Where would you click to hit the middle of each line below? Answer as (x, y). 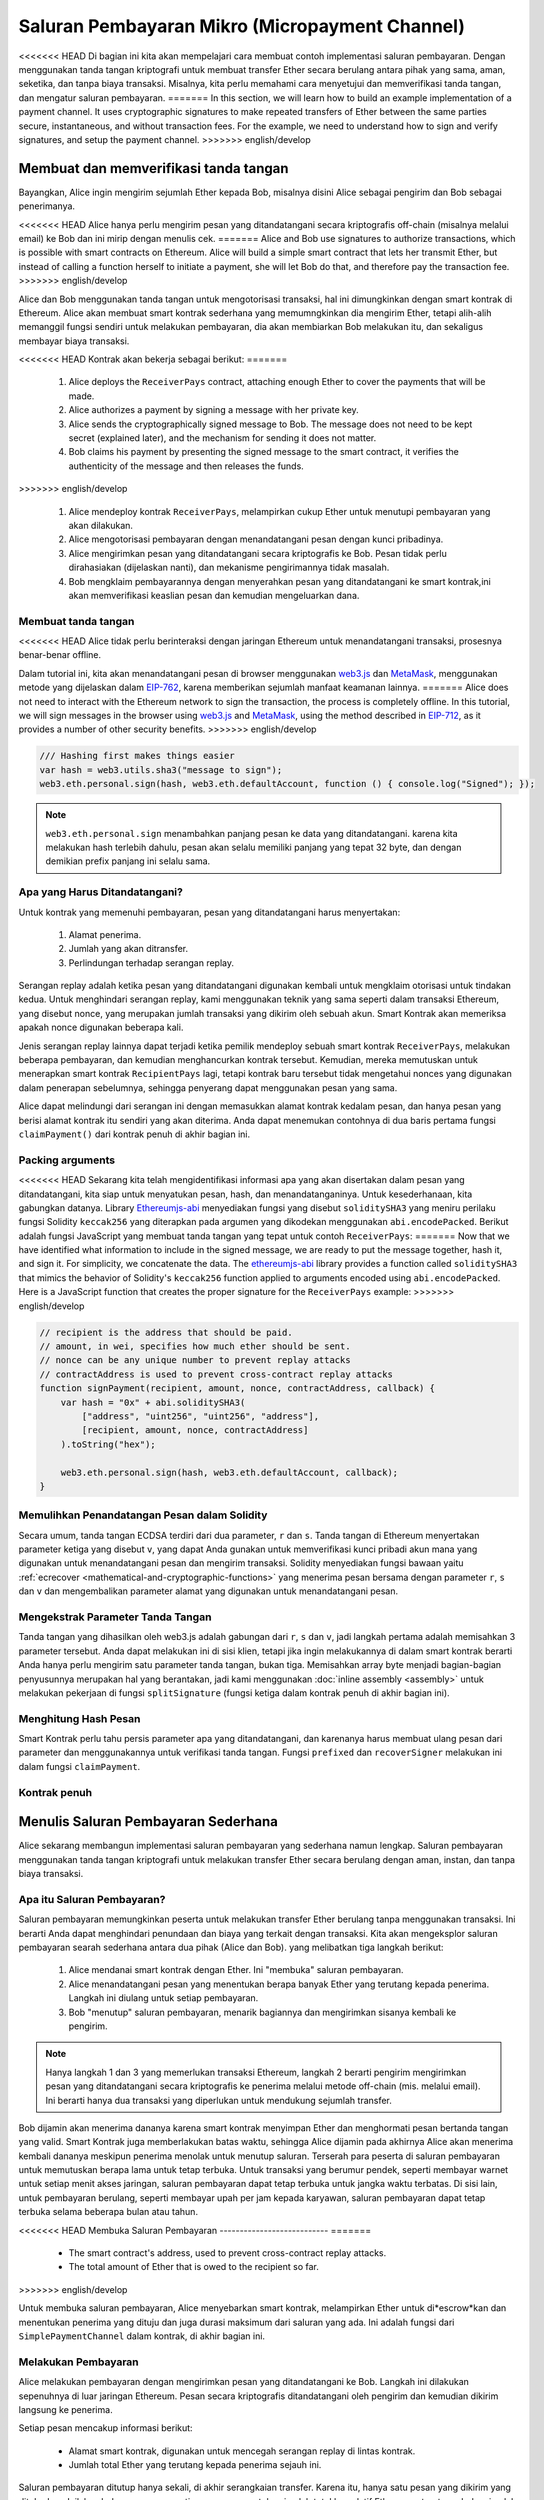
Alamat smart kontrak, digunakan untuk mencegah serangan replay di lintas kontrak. (242, 2451)
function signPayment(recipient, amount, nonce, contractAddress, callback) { (237, 1388)
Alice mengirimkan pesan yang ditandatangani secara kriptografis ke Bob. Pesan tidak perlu (257, 553)
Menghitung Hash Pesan (79, 1718)
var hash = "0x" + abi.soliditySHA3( (153, 1402)
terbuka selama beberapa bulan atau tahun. (108, 2212)
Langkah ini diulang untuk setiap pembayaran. (163, 1998)
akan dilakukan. (101, 525)
